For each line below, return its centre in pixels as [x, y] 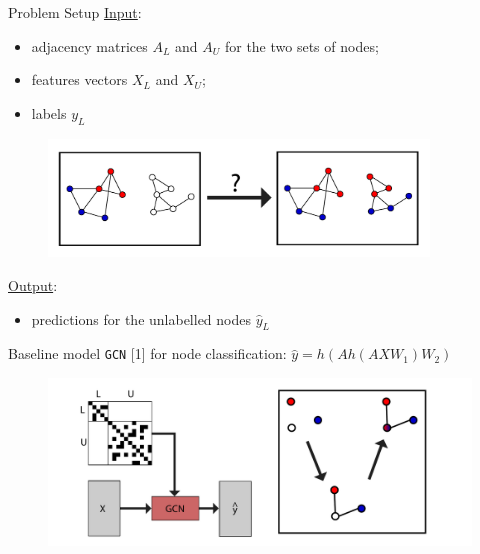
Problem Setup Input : [75, 12]
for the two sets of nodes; [301, 45]
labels [49, 112]
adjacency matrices [89, 45]
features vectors [79, 79]
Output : [33, 285]
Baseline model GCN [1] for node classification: [147, 353]
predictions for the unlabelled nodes [141, 318]
